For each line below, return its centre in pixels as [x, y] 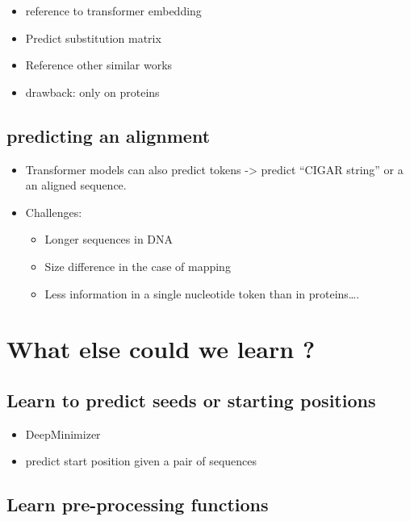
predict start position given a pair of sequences [141, 461]
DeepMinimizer [63, 433]
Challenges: [54, 212]
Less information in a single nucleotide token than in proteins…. [202, 293]
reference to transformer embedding [113, 10]
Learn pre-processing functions [138, 504]
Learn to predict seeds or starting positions [191, 400]
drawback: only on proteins [92, 92]
